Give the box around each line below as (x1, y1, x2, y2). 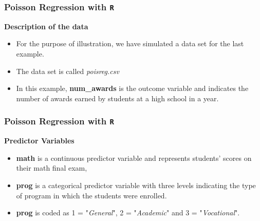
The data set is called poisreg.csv (16, 65, 119, 76)
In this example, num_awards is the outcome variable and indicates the (16, 83, 249, 94)
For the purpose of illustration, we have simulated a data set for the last (16, 38, 244, 49)
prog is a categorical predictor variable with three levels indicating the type (16, 179, 256, 190)
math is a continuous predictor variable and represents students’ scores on (16, 152, 252, 163)
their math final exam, (16, 162, 87, 173)
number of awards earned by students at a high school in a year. (16, 93, 219, 103)
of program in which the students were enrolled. (16, 190, 167, 200)
